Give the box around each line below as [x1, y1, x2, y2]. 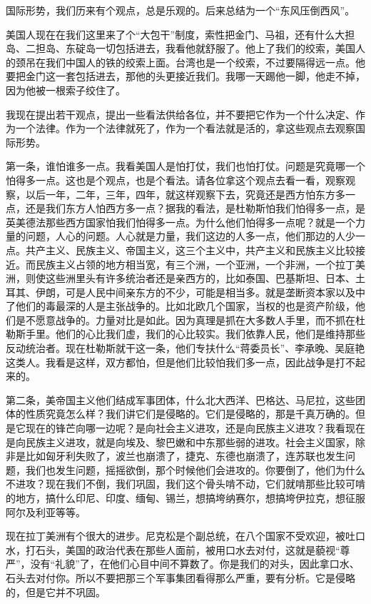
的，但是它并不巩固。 [6, 584, 106, 599]
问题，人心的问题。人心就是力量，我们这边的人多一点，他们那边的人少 [25, 228, 355, 243]
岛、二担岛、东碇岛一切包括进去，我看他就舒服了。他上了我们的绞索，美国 [6, 41, 355, 56]
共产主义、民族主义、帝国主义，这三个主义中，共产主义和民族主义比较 [25, 242, 355, 257]
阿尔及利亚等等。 [6, 504, 86, 519]
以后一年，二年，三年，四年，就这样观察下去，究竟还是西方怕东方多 [25, 186, 345, 201]
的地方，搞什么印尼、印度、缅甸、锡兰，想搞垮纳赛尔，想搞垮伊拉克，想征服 [6, 490, 365, 505]
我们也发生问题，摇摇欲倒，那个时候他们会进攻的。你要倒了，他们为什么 [25, 462, 365, 477]
